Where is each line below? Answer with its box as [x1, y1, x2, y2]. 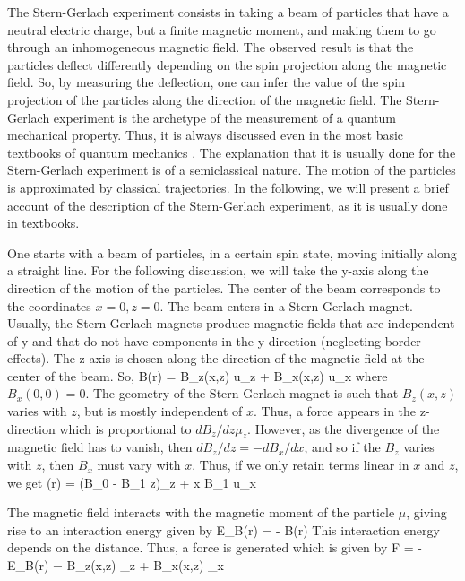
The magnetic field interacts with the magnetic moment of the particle [7, 503, 395, 522]
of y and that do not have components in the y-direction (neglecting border [7, 331, 421, 350]
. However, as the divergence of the [247, 419, 440, 438]
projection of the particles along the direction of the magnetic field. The [7, 90, 402, 108]
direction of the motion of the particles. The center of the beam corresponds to [7, 278, 441, 297]
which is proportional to [59, 419, 192, 438]
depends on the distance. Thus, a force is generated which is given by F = [7, 538, 414, 557]
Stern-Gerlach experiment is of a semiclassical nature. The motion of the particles [7, 160, 456, 179]
